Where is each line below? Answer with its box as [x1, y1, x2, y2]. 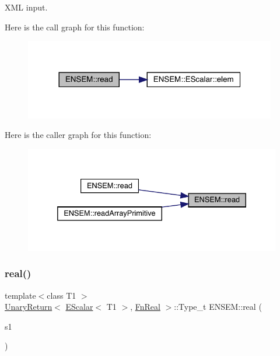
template [5, 289, 36, 301]
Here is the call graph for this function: [5, 20, 145, 33]
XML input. [5, 1, 48, 13]
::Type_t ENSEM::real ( [174, 300, 262, 313]
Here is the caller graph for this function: [5, 129, 152, 141]
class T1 [47, 289, 76, 301]
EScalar [65, 300, 93, 313]
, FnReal [130, 300, 160, 313]
